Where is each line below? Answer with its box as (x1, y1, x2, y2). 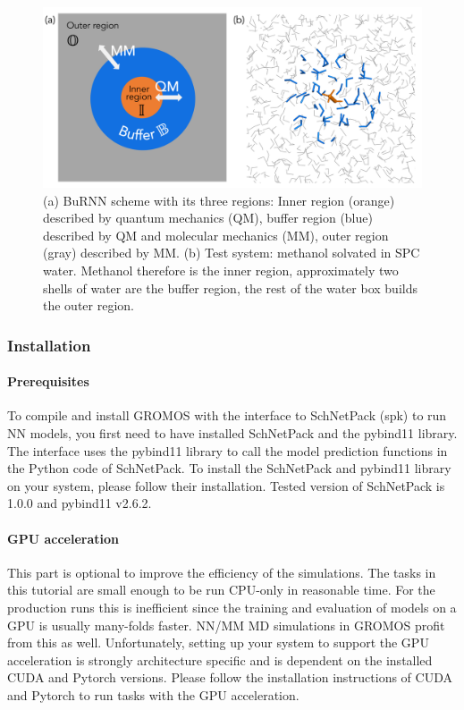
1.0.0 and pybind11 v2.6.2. (7, 494, 152, 512)
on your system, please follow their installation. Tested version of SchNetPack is (7, 476, 445, 494)
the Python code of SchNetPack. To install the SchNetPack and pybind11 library (7, 459, 451, 478)
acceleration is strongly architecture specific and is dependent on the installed (7, 650, 433, 669)
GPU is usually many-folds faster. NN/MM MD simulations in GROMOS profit (7, 615, 445, 634)
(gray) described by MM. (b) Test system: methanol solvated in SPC (43, 243, 420, 262)
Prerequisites (7, 372, 89, 391)
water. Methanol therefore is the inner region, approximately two (43, 261, 399, 280)
